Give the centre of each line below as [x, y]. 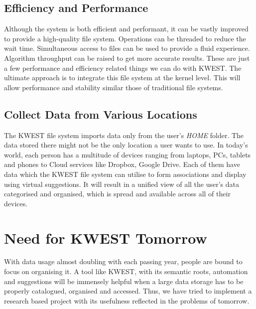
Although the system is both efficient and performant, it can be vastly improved [126, 29]
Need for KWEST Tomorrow [106, 237]
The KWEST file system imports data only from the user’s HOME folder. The [124, 135]
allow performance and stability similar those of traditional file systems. [114, 87]
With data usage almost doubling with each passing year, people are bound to [123, 261]
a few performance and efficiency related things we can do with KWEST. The [123, 68]
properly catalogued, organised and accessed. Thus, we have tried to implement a [128, 291]
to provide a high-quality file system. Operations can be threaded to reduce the [125, 38]
